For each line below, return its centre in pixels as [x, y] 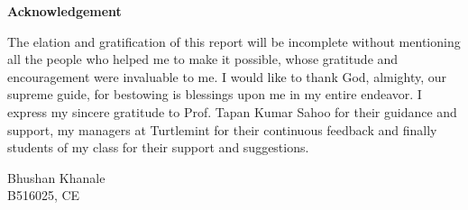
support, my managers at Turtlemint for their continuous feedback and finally [222, 129]
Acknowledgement [64, 11]
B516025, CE [44, 195]
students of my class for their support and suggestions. [158, 147]
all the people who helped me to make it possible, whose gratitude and [203, 59]
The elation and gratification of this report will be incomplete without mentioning [234, 41]
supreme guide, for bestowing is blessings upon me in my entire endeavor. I [215, 94]
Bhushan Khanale [56, 177]
